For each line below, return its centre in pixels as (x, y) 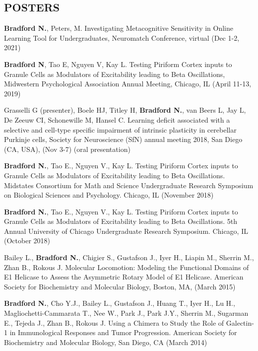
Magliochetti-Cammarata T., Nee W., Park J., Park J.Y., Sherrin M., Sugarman (126, 313)
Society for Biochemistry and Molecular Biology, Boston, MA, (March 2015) (120, 286)
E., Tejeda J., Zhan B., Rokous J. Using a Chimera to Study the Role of (114, 322)
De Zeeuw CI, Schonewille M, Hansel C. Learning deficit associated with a (117, 119)
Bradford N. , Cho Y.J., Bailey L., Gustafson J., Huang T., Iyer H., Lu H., (120, 303)
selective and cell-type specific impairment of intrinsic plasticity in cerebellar (120, 129)
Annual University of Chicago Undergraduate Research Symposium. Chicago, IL (126, 231)
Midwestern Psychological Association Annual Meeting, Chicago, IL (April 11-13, (128, 84)
